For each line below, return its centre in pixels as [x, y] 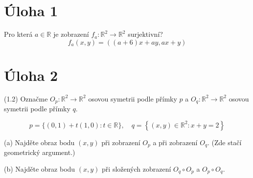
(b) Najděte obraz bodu [40, 168]
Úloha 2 [31, 75]
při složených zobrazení [137, 168]
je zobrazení [71, 34]
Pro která [18, 34]
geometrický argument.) [40, 152]
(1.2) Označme [26, 98]
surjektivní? [145, 34]
